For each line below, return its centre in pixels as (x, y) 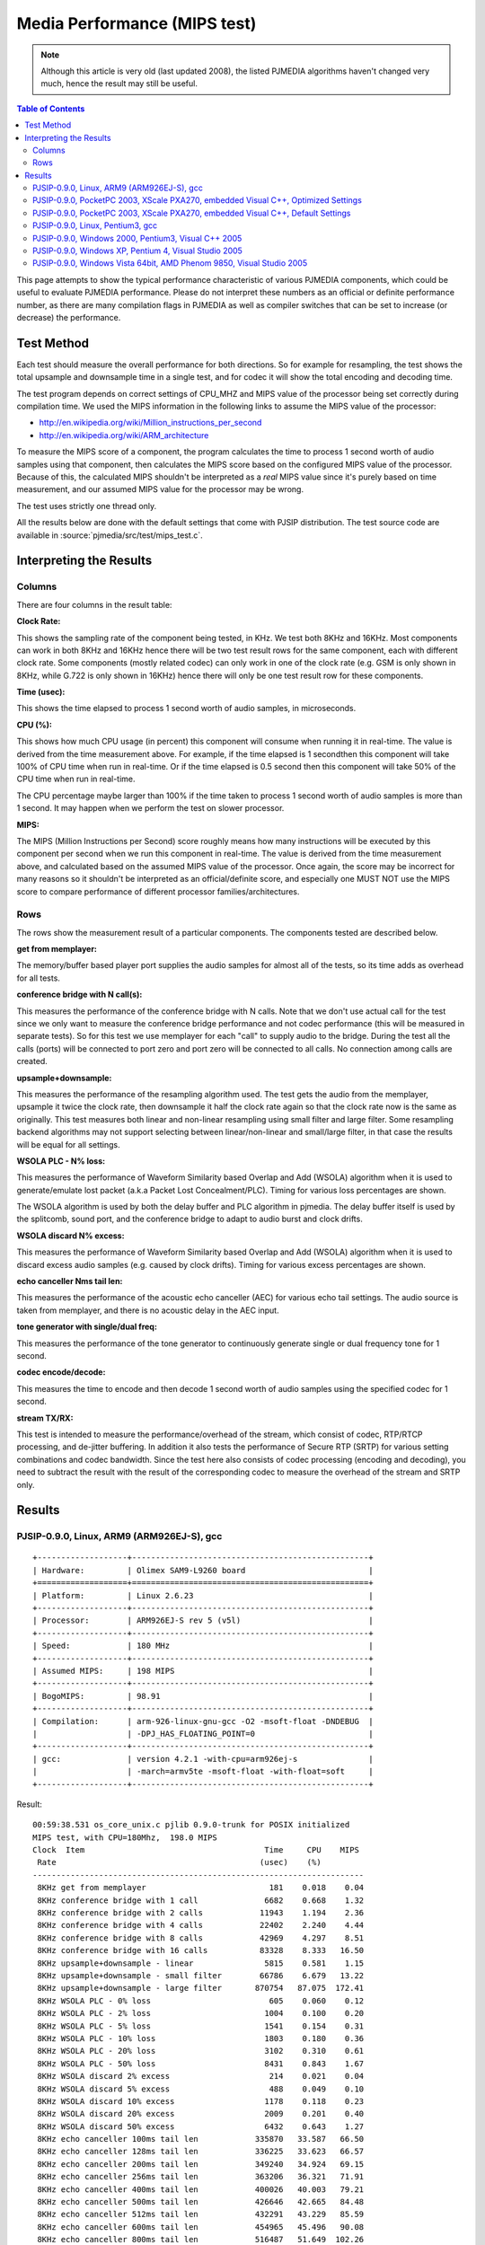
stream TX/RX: (45, 1418)
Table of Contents (51, 109)
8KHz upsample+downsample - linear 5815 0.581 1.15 (201, 1963)
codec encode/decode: (61, 1372)
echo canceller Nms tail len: (70, 1281)
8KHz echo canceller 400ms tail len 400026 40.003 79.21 (201, 2189)
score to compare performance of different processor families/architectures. (158, 891)
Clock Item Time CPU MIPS (196, 1850)
